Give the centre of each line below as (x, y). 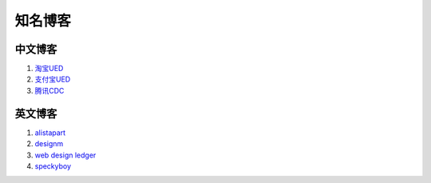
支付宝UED (53, 79)
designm (49, 144)
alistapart (50, 133)
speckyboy (53, 166)
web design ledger (65, 155)
